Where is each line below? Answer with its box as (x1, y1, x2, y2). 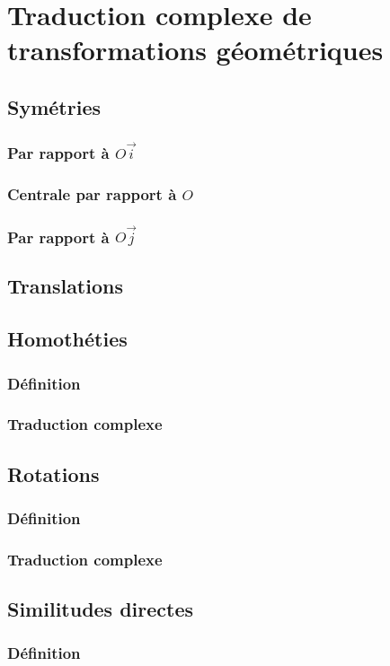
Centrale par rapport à (7, 182, 177, 205)
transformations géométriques (7, 31, 384, 68)
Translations (7, 272, 123, 300)
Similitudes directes (7, 595, 194, 623)
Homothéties (7, 325, 128, 353)
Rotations (7, 460, 100, 487)
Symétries (7, 92, 101, 120)
